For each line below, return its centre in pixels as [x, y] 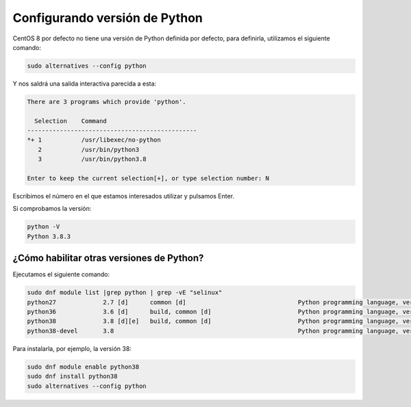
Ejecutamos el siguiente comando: [61, 274]
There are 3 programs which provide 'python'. [107, 102]
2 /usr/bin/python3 [89, 149]
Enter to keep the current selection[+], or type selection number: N [148, 179]
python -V [43, 227]
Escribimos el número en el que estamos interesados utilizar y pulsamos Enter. [124, 196]
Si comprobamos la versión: [52, 209]
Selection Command [71, 121]
